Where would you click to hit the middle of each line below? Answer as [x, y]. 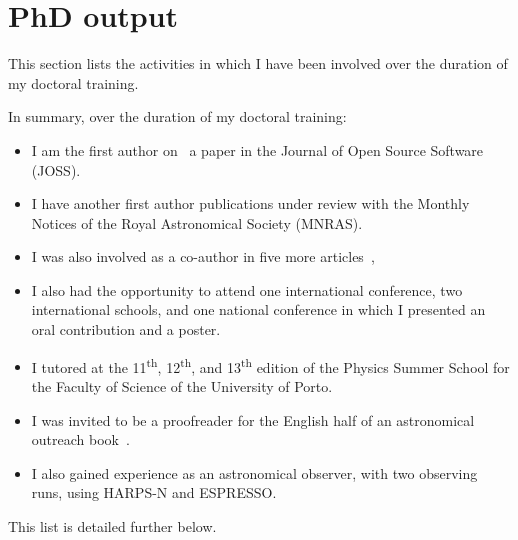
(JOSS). [56, 169]
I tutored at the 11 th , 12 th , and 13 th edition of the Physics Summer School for [270, 365]
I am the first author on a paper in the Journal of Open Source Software [257, 149]
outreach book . [80, 439]
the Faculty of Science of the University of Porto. [182, 385]
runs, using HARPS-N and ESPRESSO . [154, 492]
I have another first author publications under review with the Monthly [250, 203]
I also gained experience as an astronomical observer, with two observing [254, 472]
